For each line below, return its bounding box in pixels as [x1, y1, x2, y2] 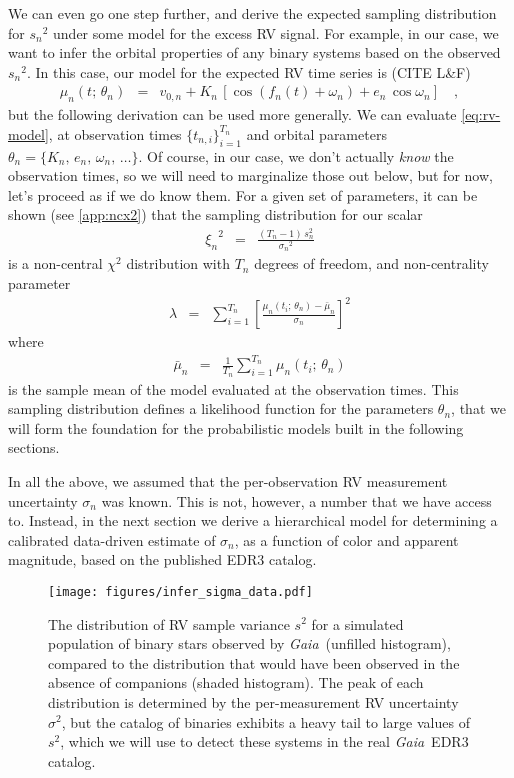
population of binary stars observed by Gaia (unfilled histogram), [48, 633, 451, 654]
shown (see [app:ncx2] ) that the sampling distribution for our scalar [8, 204, 423, 225]
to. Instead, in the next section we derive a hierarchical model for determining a [8, 510, 498, 531]
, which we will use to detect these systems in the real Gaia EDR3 [60, 731, 469, 752]
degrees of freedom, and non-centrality [254, 253, 489, 274]
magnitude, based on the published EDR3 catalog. [8, 549, 317, 570]
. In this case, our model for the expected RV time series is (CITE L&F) [26, 61, 471, 82]
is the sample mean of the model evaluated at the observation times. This [8, 378, 459, 399]
